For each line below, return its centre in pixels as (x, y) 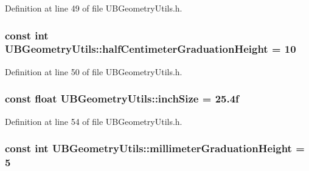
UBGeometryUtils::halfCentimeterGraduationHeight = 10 (151, 49)
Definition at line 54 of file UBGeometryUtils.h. (94, 121)
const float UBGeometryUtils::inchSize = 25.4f (122, 99)
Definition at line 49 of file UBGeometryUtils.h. (94, 8)
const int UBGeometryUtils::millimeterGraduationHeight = (155, 148)
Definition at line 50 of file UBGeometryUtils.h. (94, 71)
